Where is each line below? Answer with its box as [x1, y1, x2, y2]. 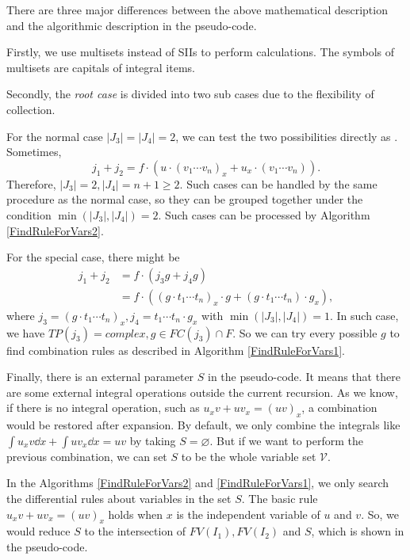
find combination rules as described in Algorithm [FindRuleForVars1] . [6, 341, 345, 358]
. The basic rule [241, 490, 318, 506]
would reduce [6, 523, 71, 539]
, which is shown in [311, 523, 404, 539]
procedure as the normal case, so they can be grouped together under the [6, 191, 363, 208]
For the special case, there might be [6, 249, 180, 265]
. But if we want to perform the [209, 432, 363, 448]
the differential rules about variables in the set [6, 490, 232, 506]
